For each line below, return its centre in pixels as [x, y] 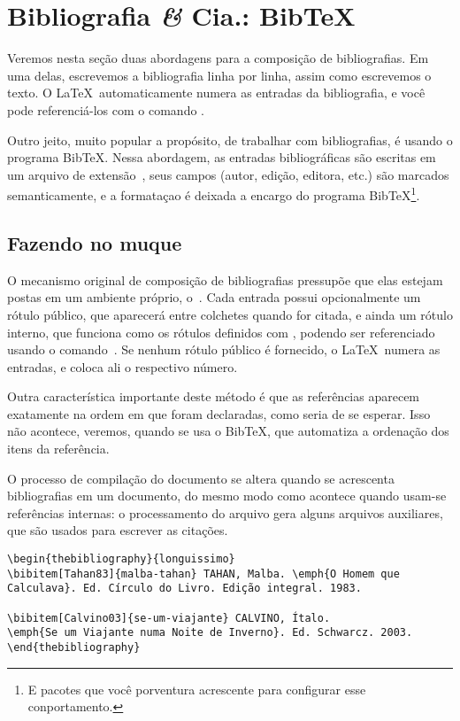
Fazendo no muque [95, 242]
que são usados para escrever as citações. [118, 530]
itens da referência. [58, 449]
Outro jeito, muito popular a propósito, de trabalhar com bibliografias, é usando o [230, 140]
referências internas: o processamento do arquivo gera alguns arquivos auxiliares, [225, 512]
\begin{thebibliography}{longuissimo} [121, 559]
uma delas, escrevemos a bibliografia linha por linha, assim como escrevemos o [219, 75]
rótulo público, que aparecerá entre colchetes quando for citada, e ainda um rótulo [230, 314]
